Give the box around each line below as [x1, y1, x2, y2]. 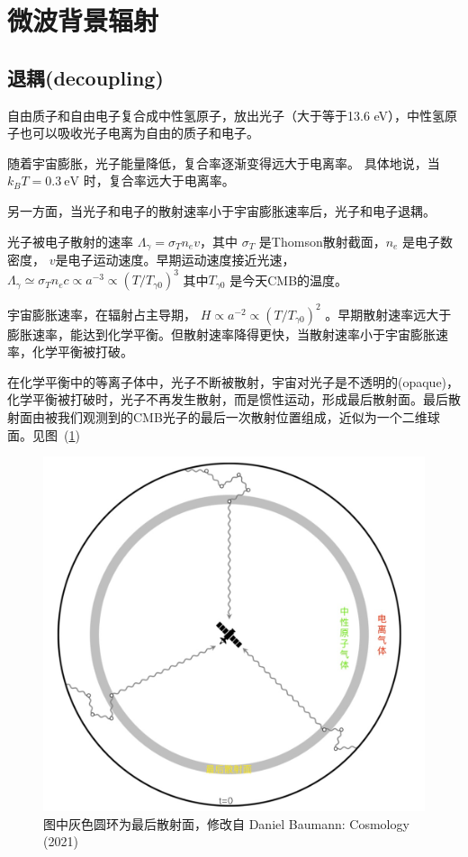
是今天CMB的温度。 [229, 270, 348, 289]
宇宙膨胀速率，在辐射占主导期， [7, 304, 196, 323]
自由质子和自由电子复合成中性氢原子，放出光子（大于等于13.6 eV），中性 [7, 105, 433, 124]
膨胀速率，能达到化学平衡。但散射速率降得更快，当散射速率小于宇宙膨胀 [7, 324, 436, 343]
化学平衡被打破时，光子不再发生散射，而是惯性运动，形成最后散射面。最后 [7, 390, 448, 409]
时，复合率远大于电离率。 [83, 171, 235, 190]
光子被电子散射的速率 [7, 231, 133, 250]
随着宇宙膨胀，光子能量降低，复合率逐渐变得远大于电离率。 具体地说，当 [7, 153, 440, 172]
